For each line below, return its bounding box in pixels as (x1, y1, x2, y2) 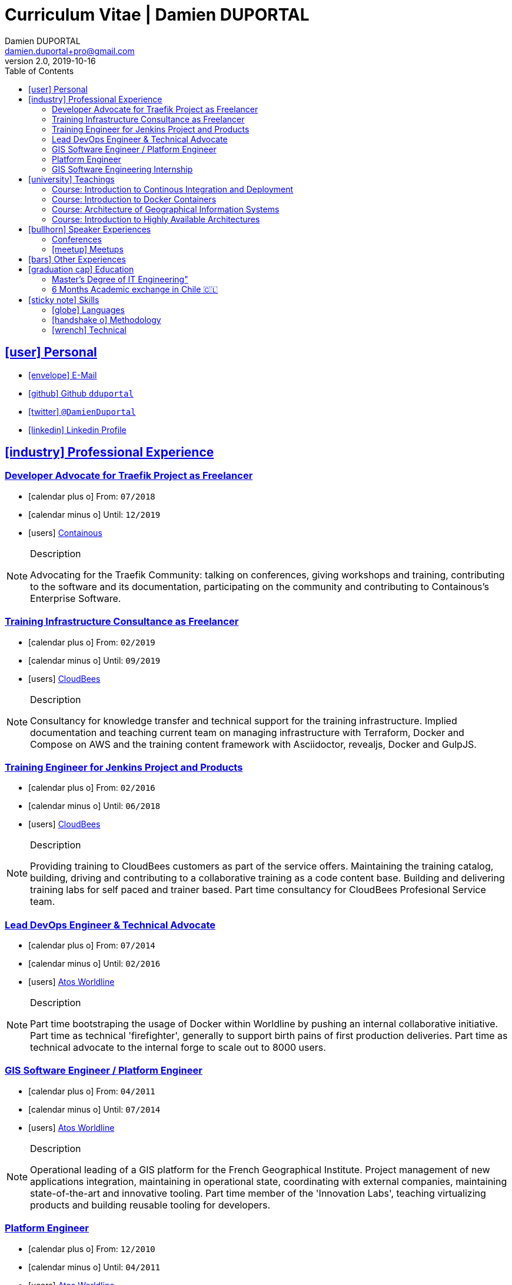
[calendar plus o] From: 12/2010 (28, 1243, 155, 1254)
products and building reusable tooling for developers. (30, 1199, 271, 1211)
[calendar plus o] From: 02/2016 (28, 783, 155, 793)
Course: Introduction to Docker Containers (52, 194, 217, 204)
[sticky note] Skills (28, 294, 99, 305)
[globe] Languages (52, 304, 125, 315)
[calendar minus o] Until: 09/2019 (28, 655, 161, 665)
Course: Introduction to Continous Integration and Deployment (52, 184, 294, 194)
